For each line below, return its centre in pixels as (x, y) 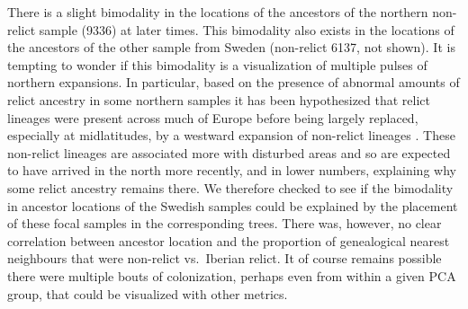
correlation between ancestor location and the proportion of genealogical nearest (229, 240)
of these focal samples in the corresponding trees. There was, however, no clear (225, 223)
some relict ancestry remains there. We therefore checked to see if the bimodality (230, 187)
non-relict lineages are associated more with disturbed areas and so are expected (229, 152)
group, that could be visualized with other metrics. (148, 293)
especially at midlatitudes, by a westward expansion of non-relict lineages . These (231, 135)
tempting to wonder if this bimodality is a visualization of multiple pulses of (217, 64)
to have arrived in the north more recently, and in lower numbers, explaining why (232, 170)
